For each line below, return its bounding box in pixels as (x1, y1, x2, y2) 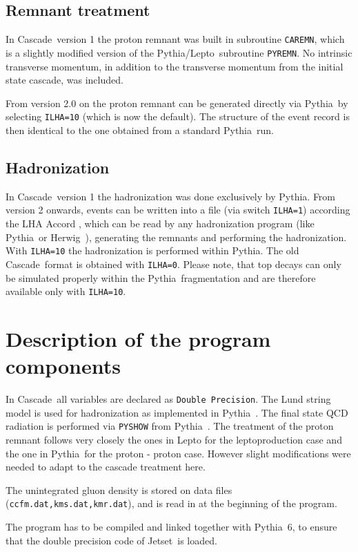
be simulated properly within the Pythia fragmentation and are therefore (6, 270, 316, 285)
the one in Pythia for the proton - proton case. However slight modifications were (6, 446, 351, 460)
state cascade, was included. (6, 73, 123, 87)
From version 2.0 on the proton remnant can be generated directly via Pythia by (6, 95, 348, 110)
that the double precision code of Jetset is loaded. (6, 533, 217, 547)
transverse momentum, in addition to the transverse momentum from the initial (6, 59, 344, 73)
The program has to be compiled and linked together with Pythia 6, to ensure (6, 520, 337, 533)
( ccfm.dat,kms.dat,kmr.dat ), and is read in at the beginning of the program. (6, 496, 337, 511)
